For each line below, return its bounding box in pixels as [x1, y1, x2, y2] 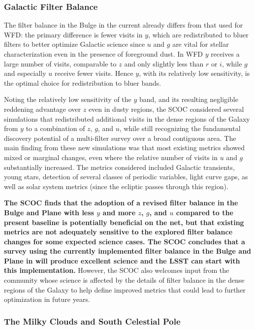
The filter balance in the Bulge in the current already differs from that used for [4, 20, 243, 30]
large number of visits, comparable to [4, 58, 117, 68]
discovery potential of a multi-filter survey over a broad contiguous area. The [4, 132, 236, 143]
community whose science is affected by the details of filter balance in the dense [4, 275, 245, 285]
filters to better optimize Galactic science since [4, 39, 145, 49]
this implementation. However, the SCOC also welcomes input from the [4, 265, 229, 275]
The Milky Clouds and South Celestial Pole [4, 315, 181, 327]
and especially [4, 68, 46, 78]
